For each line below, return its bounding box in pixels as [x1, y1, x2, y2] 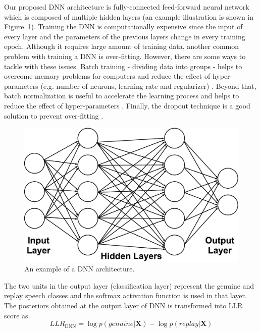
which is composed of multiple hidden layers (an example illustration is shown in [4, 11, 254, 22]
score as [4, 310, 28, 320]
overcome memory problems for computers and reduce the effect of [4, 71, 211, 81]
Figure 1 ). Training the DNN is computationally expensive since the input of [4, 21, 243, 32]
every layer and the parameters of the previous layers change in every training [4, 31, 245, 41]
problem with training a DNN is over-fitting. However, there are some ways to [4, 50, 246, 61]
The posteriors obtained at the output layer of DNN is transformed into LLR [4, 300, 243, 310]
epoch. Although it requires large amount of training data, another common [4, 41, 239, 51]
